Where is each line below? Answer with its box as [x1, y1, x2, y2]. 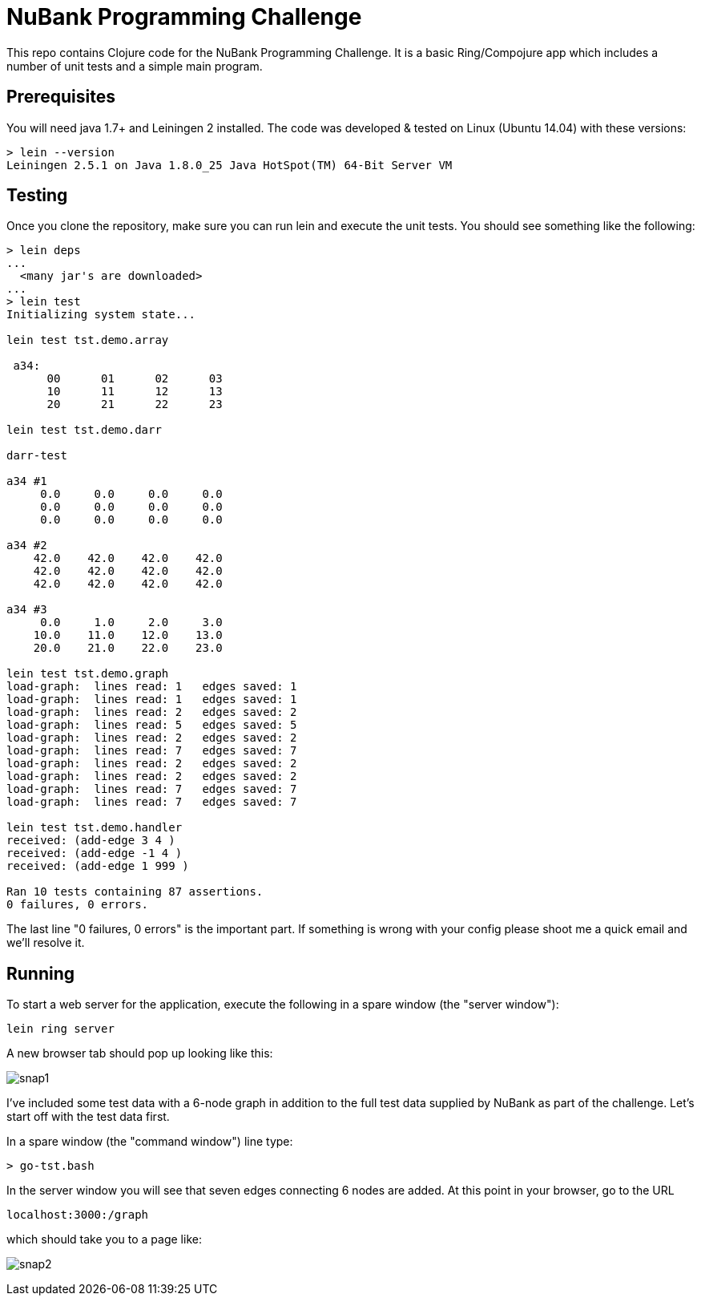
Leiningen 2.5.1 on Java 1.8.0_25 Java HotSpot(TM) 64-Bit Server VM [6, 158, 453, 172]
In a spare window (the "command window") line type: [6, 1134, 293, 1149]
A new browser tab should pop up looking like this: [6, 1046, 273, 1061]
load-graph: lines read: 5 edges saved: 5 [6, 718, 297, 732]
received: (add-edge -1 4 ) [6, 847, 183, 860]
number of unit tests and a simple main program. [6, 59, 263, 73]
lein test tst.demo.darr [6, 423, 162, 437]
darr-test [6, 449, 67, 463]
